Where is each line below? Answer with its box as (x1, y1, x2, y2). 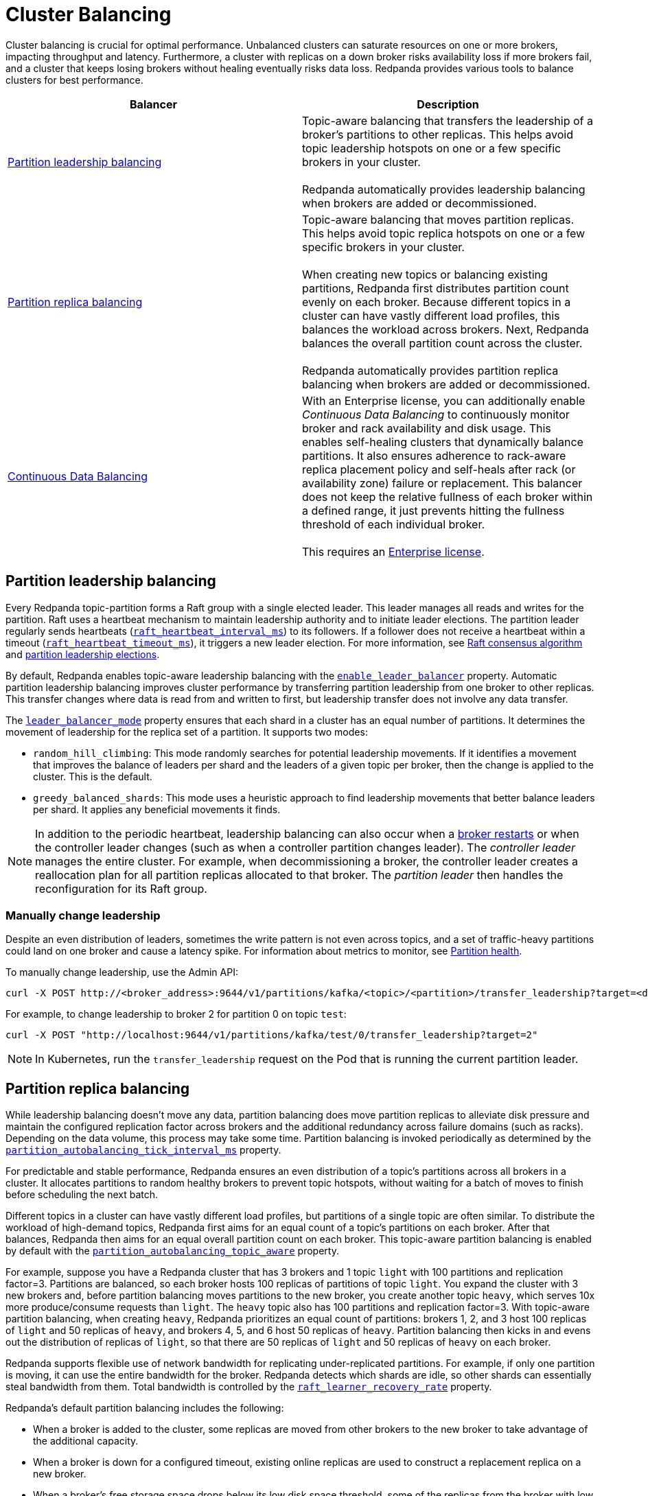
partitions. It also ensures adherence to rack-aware (302, 448, 566, 463)
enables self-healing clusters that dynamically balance (302, 434, 583, 449)
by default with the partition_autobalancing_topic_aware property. (5, 1245, 339, 1257)
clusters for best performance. (5, 73, 143, 86)
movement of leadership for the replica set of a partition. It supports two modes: (5, 725, 368, 738)
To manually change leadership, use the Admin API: (5, 966, 238, 979)
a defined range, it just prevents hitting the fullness (302, 503, 565, 517)
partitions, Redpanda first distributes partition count (302, 281, 569, 295)
